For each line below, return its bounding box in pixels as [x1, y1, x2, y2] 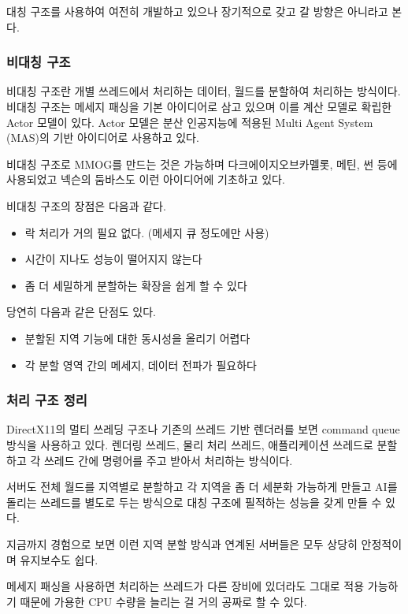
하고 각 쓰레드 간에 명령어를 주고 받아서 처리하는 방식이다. [6, 452, 293, 468]
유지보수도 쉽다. [20, 551, 98, 567]
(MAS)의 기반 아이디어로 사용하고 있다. [6, 129, 199, 146]
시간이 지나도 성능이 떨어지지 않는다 [24, 251, 202, 267]
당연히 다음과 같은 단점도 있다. [6, 303, 156, 320]
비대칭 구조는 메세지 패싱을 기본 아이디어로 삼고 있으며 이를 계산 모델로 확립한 [6, 99, 392, 114]
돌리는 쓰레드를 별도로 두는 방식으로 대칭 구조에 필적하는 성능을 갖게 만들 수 [6, 493, 382, 510]
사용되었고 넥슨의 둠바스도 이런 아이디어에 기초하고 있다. [6, 171, 285, 188]
